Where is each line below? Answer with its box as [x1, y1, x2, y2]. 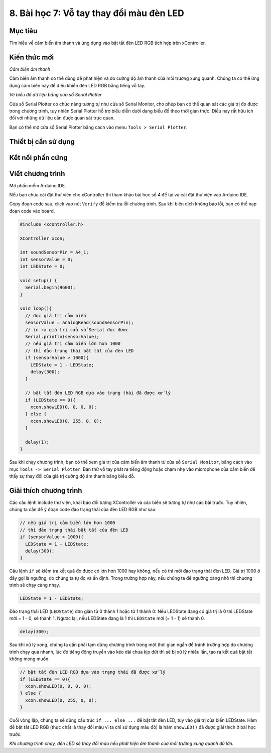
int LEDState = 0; [20, 264, 65, 270]
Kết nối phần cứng [9, 153, 68, 162]
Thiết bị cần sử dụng [9, 137, 75, 146]
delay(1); [25, 439, 50, 445]
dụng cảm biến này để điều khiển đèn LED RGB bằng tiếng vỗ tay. [9, 82, 146, 88]
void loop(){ [20, 306, 52, 311]
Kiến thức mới [9, 53, 54, 61]
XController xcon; [20, 235, 65, 241]
